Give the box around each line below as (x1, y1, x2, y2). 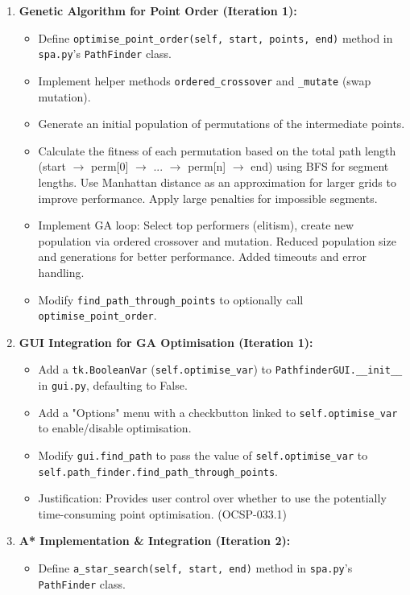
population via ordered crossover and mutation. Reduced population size (38, 232, 396, 249)
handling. (38, 263, 85, 280)
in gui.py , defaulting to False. (38, 377, 188, 394)
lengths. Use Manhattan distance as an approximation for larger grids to (38, 173, 396, 190)
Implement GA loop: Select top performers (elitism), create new (38, 217, 354, 233)
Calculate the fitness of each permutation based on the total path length (38, 142, 396, 159)
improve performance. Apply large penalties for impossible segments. (38, 189, 378, 206)
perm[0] (91, 158, 129, 175)
